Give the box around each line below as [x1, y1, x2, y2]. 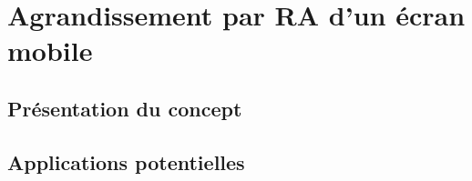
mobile [7, 32, 93, 69]
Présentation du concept [7, 94, 242, 122]
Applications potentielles [7, 147, 245, 176]
